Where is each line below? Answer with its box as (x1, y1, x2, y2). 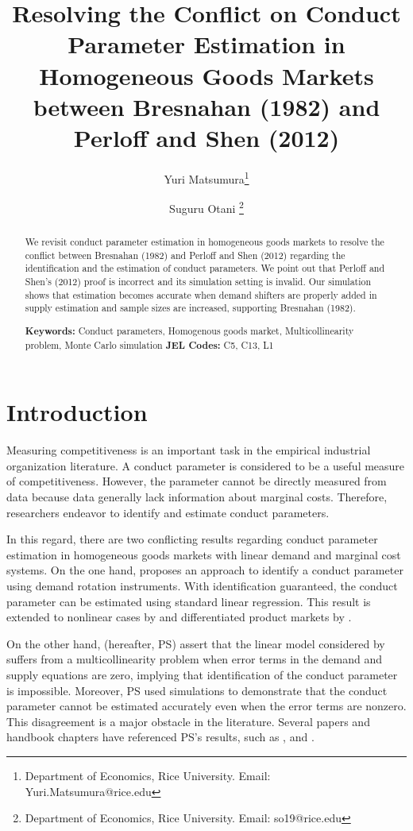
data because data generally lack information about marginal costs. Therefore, (6, 489, 388, 505)
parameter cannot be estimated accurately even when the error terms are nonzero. (6, 698, 407, 714)
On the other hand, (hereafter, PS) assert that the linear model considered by (6, 635, 385, 651)
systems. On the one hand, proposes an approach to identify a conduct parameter (6, 562, 403, 578)
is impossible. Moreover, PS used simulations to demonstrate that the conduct (6, 682, 388, 698)
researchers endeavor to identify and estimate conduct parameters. (6, 504, 330, 520)
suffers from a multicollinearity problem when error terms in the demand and (6, 651, 383, 667)
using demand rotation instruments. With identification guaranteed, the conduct (6, 578, 398, 593)
